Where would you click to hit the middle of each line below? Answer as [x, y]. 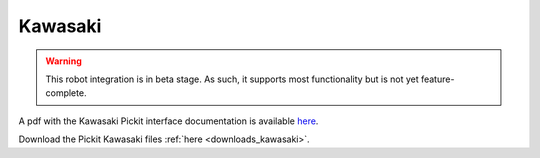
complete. [66, 93]
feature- [437, 79]
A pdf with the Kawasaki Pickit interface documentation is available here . [168, 121]
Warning [63, 61]
